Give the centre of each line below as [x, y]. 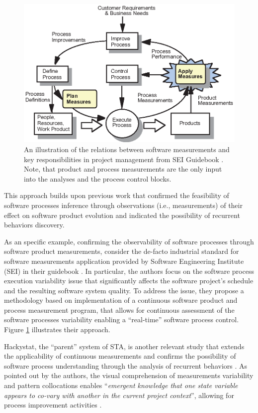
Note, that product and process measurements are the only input [123, 169]
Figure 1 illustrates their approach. [57, 329]
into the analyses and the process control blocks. [98, 178]
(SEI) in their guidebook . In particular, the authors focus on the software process [129, 271]
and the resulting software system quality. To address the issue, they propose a [124, 290]
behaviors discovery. [34, 225]
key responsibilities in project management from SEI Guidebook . [124, 159]
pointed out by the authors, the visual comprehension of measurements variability [129, 375]
